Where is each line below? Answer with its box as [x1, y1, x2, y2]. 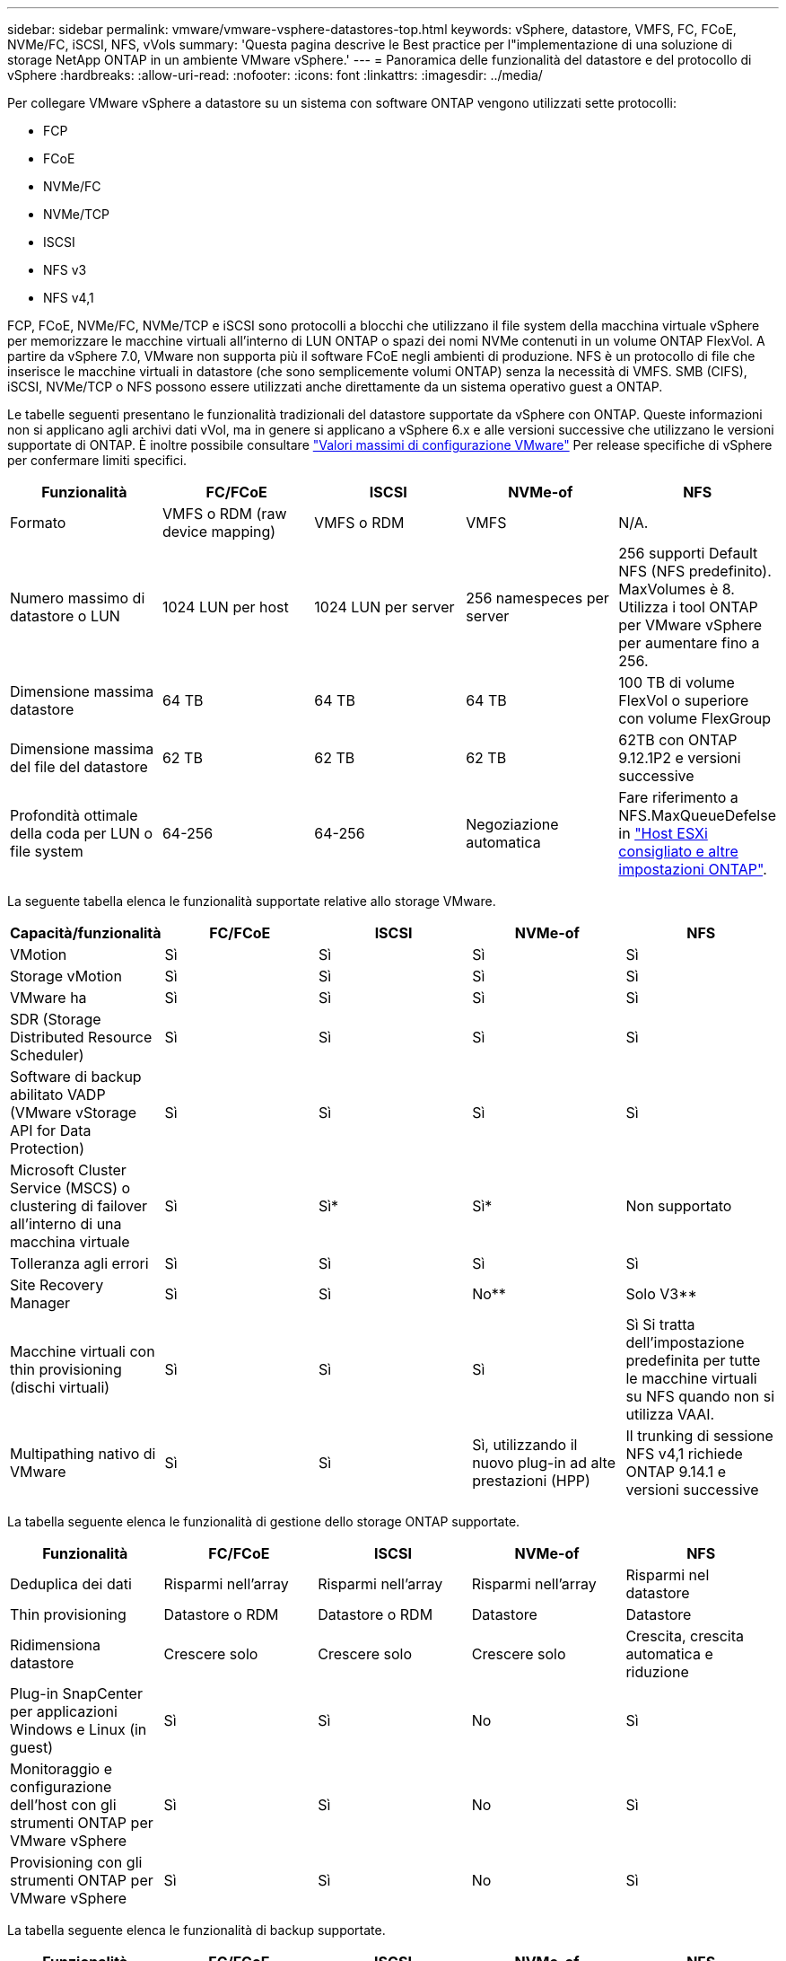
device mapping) [162, 523, 276, 541]
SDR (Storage [10, 1010, 101, 1028]
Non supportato [625, 1197, 732, 1215]
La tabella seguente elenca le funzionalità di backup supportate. [7, 1922, 386, 1938]
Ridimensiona [10, 1636, 100, 1654]
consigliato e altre [618, 842, 738, 860]
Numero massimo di [10, 589, 145, 607]
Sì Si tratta [625, 1315, 695, 1333]
